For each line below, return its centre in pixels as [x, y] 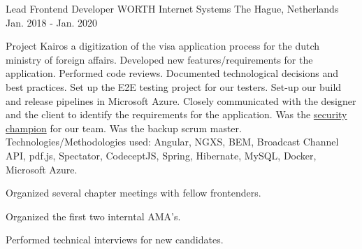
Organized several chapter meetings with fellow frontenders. [133, 193]
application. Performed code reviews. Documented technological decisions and [172, 73]
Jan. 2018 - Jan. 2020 [52, 22]
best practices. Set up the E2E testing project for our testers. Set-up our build [174, 86]
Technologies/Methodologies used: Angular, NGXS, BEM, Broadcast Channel [172, 142]
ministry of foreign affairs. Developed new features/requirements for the [159, 59]
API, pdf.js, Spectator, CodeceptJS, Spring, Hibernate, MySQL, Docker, [161, 155]
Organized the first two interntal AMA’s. [93, 216]
